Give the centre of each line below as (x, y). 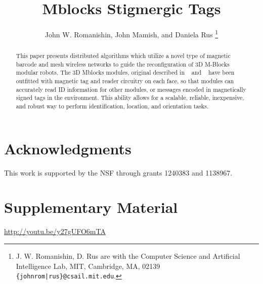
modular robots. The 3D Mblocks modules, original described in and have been (125, 72)
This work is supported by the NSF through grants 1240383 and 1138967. (118, 172)
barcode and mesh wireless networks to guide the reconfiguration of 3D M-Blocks (123, 64)
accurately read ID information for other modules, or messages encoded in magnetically (131, 89)
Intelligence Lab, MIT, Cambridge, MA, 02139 (88, 266)
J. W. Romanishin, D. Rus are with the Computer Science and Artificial (128, 256)
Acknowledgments (68, 148)
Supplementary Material (91, 207)
